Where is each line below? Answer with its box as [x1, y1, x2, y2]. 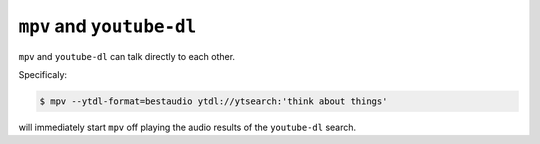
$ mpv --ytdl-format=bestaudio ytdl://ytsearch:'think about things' [39, 95, 388, 107]
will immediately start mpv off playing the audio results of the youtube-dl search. [18, 121, 357, 133]
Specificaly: [18, 68, 68, 80]
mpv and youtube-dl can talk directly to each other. [18, 50, 235, 62]
